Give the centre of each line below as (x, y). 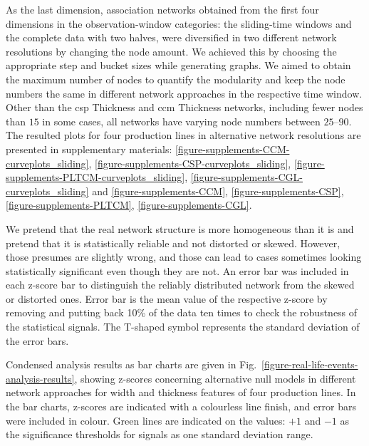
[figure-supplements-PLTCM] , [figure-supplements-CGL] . (129, 205)
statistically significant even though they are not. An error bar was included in (177, 270)
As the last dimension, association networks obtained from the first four (162, 9)
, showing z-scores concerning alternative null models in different (215, 378)
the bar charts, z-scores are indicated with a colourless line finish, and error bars (181, 406)
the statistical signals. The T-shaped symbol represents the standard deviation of (183, 327)
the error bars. (37, 340)
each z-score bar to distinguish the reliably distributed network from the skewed (180, 285)
